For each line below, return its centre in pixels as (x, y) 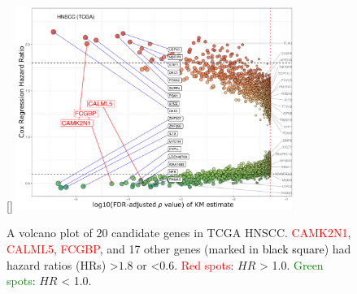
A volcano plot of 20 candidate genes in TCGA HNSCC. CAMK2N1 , (179, 233)
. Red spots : (204, 264)
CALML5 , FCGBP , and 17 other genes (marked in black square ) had (179, 248)
